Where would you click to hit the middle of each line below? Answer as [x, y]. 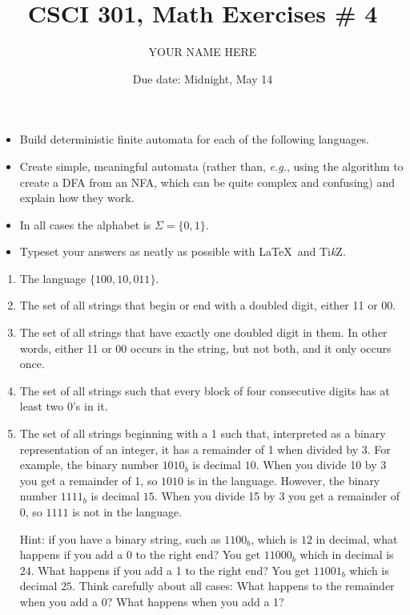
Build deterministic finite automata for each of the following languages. [194, 139]
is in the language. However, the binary [283, 480]
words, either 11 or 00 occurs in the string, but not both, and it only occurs [205, 348]
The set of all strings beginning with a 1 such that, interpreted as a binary [203, 433]
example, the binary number [89, 465]
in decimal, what [357, 538]
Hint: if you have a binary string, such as [120, 538]
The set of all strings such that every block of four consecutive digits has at [205, 390]
